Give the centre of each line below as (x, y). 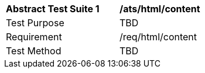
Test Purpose (35, 23)
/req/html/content (158, 37)
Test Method (34, 51)
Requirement (34, 37)
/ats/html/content (160, 9)
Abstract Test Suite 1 (53, 9)
